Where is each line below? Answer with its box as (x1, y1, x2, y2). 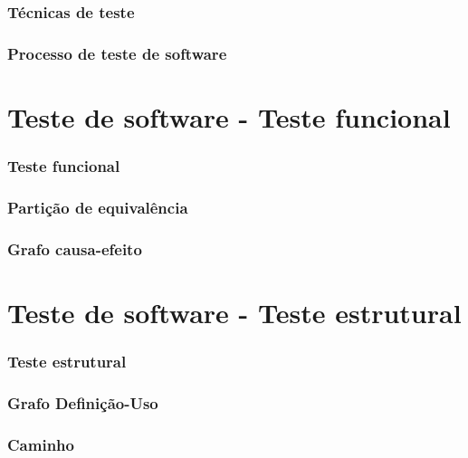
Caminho (7, 433, 74, 455)
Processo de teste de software (7, 42, 227, 64)
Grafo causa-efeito (7, 237, 142, 260)
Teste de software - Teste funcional (7, 98, 451, 135)
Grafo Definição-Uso (7, 391, 158, 414)
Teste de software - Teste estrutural (7, 293, 462, 330)
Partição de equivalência (7, 196, 188, 218)
